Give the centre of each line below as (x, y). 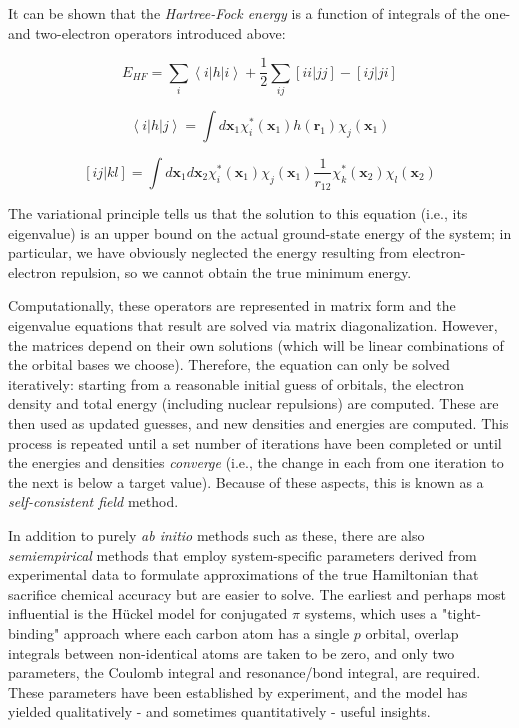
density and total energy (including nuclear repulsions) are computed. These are (253, 403)
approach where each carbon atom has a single (206, 632)
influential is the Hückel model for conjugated (148, 613)
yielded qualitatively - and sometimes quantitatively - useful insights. (219, 711)
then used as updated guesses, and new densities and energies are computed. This (258, 422)
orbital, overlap (412, 632)
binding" (34, 632)
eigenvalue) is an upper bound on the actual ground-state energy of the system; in (260, 232)
